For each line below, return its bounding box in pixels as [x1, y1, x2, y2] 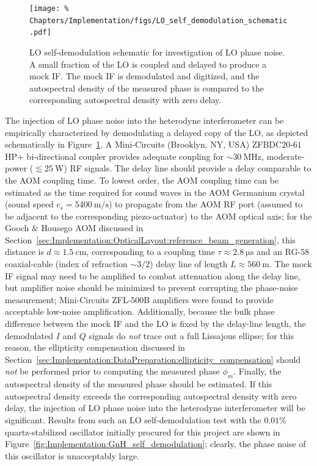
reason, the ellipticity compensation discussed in [5, 341, 185, 354]
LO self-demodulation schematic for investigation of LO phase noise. [29, 45, 285, 58]
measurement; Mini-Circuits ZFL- [5, 293, 131, 306]
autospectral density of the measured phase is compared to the [29, 81, 264, 94]
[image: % [29, 4, 69, 13]
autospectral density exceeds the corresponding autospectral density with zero [5, 389, 297, 402]
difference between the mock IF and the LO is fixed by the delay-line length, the [5, 317, 306, 330]
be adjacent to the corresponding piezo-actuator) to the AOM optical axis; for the [5, 209, 312, 222]
